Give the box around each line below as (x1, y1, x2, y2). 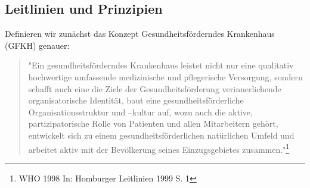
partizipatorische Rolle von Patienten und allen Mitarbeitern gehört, (28, 117, 278, 130)
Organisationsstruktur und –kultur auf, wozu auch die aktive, (28, 105, 253, 118)
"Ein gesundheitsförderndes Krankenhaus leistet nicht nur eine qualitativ (28, 59, 294, 71)
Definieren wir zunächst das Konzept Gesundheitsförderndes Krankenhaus (5, 27, 275, 40)
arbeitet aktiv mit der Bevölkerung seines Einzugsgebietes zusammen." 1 (28, 141, 290, 155)
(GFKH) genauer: (5, 39, 70, 51)
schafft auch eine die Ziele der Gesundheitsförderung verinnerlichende (28, 82, 281, 95)
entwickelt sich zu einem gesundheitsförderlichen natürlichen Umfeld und (28, 129, 294, 141)
